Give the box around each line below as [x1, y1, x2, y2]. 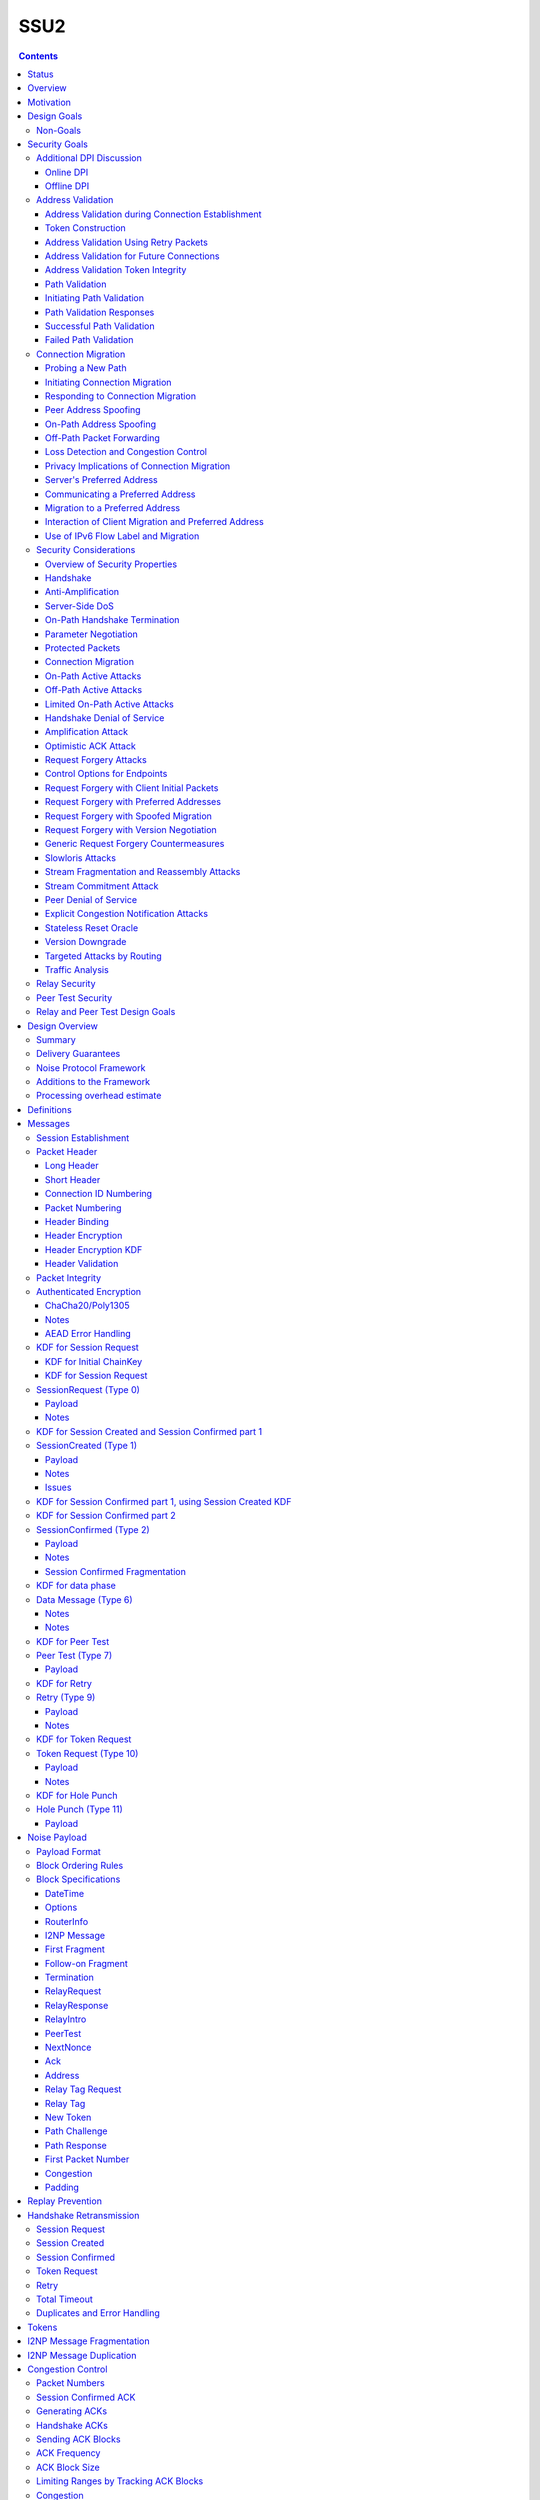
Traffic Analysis [45, 963, 109, 975]
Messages [27, 1118, 70, 1130]
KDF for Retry [36, 1677, 92, 1689]
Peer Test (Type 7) [36, 1650, 113, 1662]
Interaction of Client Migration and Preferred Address [45, 516, 264, 528]
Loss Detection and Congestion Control [45, 446, 208, 458]
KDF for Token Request [36, 1733, 132, 1745]
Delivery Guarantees [36, 1048, 121, 1060]
